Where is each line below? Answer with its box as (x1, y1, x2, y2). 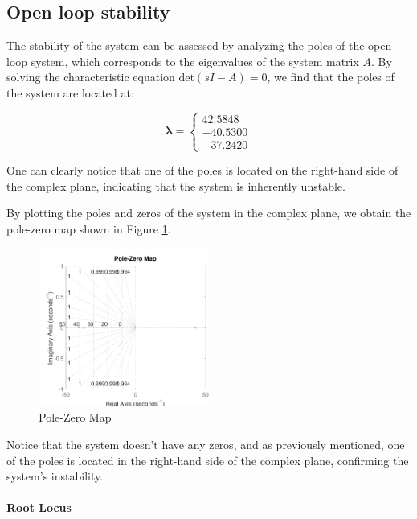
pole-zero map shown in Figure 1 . (6, 220, 171, 237)
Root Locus (6, 499, 72, 516)
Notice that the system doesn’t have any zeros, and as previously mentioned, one (6, 436, 405, 453)
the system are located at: (6, 84, 134, 101)
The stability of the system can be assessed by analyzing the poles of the (6, 37, 365, 54)
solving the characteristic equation (6, 68, 175, 85)
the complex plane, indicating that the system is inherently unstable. (6, 177, 345, 194)
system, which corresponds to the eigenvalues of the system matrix (31, 52, 359, 69)
